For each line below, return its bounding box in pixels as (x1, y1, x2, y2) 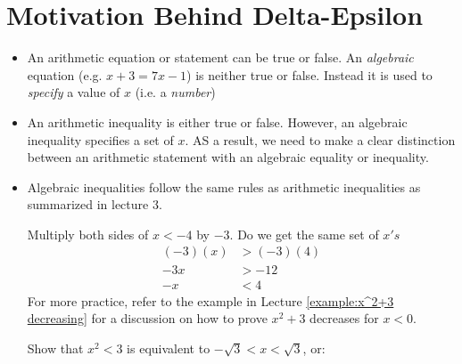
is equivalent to (127, 338, 210, 357)
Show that (27, 338, 84, 357)
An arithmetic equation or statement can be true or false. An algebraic (27, 48, 414, 67)
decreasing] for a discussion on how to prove (27, 309, 268, 328)
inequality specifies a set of (27, 130, 174, 149)
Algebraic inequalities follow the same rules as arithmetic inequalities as (27, 177, 421, 196)
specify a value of (27, 83, 120, 101)
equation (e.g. (27, 65, 103, 84)
